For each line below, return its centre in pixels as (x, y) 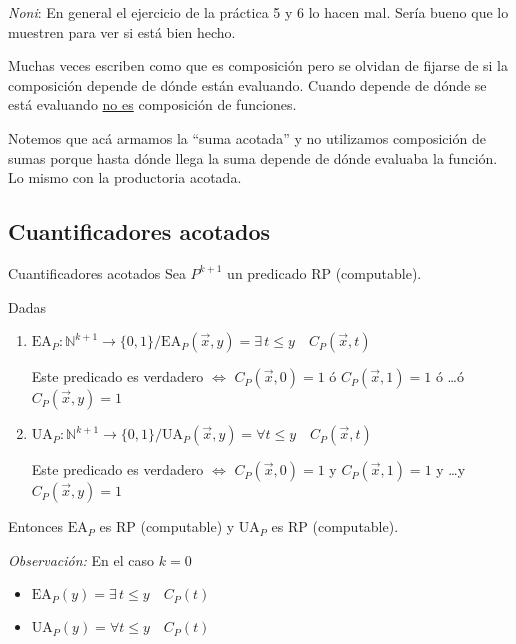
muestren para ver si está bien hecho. (122, 31)
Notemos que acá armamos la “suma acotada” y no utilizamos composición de (247, 137)
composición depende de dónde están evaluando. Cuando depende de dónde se (247, 84)
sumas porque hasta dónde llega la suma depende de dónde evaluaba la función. (253, 157)
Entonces (36, 526)
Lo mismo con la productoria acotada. (125, 177)
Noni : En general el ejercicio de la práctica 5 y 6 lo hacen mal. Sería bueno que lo (258, 12)
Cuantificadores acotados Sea (97, 272)
